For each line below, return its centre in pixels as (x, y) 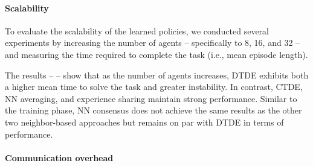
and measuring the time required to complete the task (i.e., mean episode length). (156, 54)
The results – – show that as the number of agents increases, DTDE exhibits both (157, 75)
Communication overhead (59, 157)
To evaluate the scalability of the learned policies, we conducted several (137, 30)
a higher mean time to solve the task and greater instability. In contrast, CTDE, (154, 87)
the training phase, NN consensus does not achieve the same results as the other (153, 110)
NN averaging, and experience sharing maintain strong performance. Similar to (151, 98)
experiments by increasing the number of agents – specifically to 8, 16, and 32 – (153, 43)
